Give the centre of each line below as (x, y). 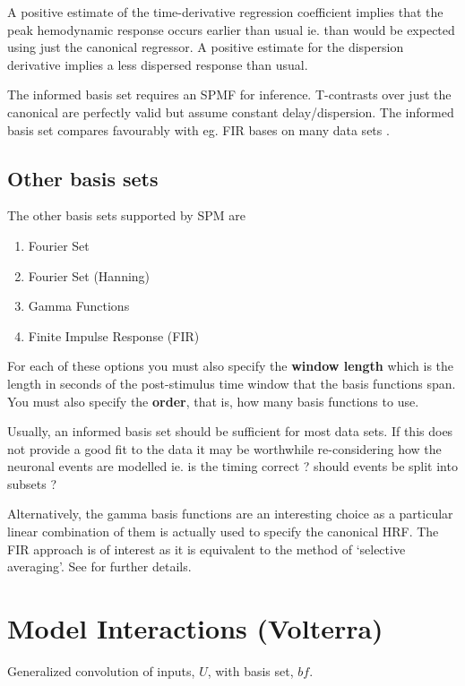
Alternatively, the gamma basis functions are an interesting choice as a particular (230, 514)
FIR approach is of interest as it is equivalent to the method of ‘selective (207, 549)
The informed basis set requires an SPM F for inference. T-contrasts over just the (229, 94)
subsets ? (32, 483)
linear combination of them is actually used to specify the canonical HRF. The (223, 532)
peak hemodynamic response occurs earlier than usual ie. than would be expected (231, 29)
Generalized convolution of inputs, (101, 670)
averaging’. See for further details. (99, 566)
